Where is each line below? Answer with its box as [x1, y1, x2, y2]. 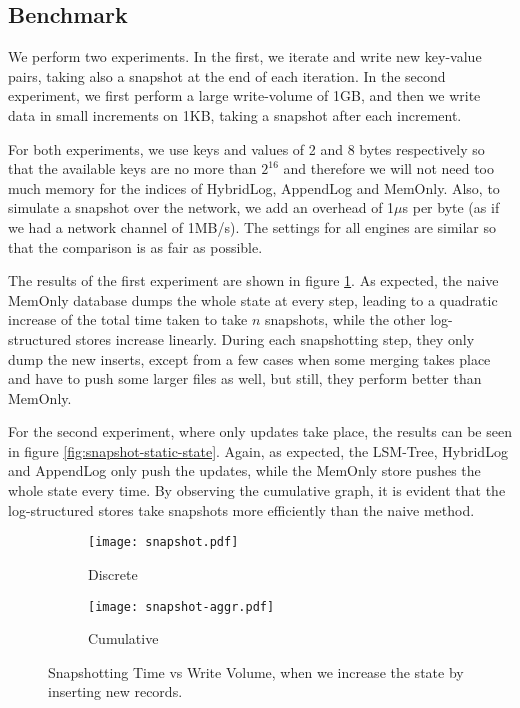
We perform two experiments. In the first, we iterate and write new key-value [8, 46, 482, 67]
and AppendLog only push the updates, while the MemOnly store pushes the [8, 460, 481, 481]
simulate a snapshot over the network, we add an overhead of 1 [8, 197, 395, 218]
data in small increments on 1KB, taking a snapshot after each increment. [8, 104, 462, 125]
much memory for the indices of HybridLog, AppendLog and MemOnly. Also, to [8, 177, 500, 198]
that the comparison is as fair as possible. [8, 236, 263, 257]
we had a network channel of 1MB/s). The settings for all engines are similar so [8, 216, 497, 237]
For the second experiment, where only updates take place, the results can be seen [8, 421, 512, 442]
